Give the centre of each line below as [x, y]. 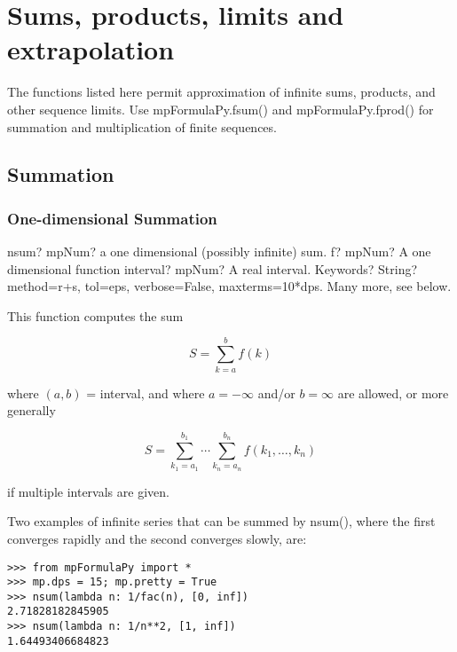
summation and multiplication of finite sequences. [142, 126]
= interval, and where [146, 393]
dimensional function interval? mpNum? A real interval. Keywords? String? [213, 268]
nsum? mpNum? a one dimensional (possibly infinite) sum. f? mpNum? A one [219, 251]
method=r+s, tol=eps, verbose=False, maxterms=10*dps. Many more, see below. [229, 286]
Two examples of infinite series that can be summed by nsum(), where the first [221, 521]
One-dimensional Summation [112, 218]
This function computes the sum [95, 315]
